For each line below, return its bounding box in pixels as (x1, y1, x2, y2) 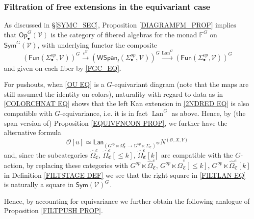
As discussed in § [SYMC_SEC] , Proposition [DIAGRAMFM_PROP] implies (4, 20, 236, 30)
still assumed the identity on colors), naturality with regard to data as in (4, 88, 223, 99)
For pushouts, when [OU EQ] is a (4, 79, 104, 89)
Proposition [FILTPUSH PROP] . (4, 205, 103, 216)
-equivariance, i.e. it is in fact (60, 108, 148, 118)
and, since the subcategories (4, 149, 88, 160)
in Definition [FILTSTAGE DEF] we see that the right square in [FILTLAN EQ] (4, 169, 246, 180)
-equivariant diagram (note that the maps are (112, 79, 249, 89)
